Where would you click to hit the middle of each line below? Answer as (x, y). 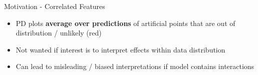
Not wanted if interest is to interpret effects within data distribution (120, 49)
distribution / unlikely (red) (59, 33)
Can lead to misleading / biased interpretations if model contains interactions (135, 66)
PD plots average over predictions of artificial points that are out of (125, 23)
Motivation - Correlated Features (55, 6)
